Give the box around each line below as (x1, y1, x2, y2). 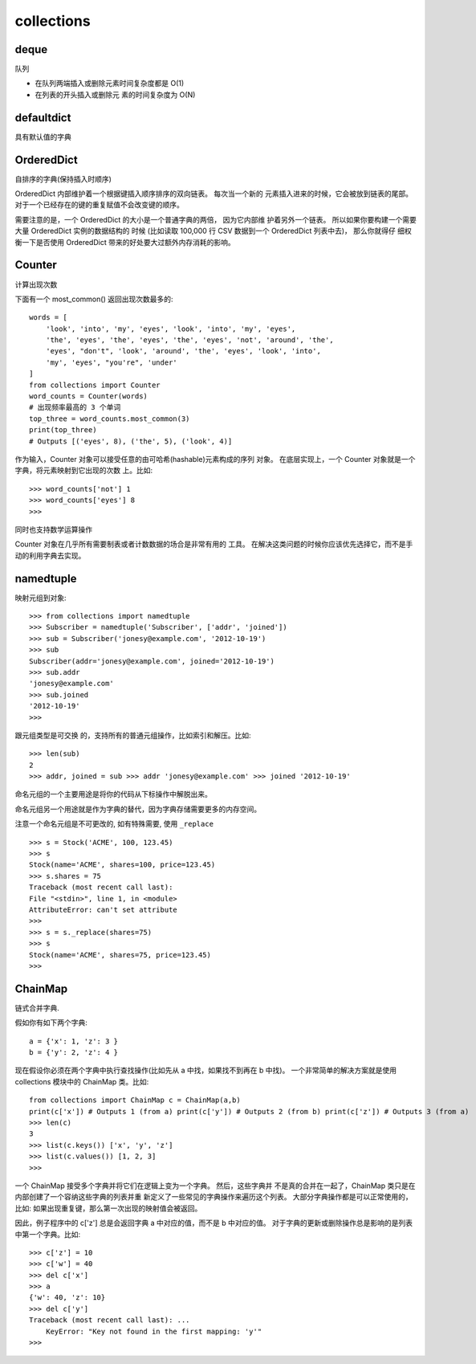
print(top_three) (29, 426, 97, 435)
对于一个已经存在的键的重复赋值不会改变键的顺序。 (14, 200, 184, 210)
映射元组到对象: (14, 593, 67, 602)
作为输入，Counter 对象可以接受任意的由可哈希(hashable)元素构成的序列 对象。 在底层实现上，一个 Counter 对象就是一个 (14, 454, 416, 464)
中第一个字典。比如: (14, 1229, 81, 1239)
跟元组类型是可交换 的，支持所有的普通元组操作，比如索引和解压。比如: (14, 730, 251, 740)
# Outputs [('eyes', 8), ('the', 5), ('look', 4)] (29, 436, 233, 446)
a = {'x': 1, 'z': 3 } (29, 1036, 119, 1046)
